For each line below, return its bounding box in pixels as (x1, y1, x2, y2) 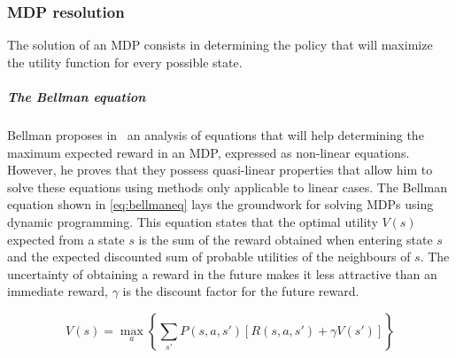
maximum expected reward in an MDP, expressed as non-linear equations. (7, 143, 410, 161)
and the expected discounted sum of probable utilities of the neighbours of (7, 247, 411, 266)
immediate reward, (7, 282, 109, 300)
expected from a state (7, 230, 125, 248)
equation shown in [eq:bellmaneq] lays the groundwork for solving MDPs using (7, 195, 434, 214)
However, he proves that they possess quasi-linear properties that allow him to (7, 160, 433, 179)
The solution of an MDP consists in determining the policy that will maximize (7, 35, 433, 54)
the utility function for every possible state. (7, 52, 243, 71)
